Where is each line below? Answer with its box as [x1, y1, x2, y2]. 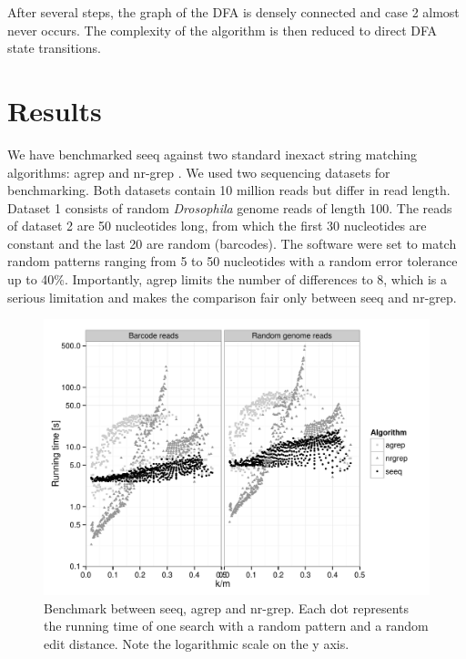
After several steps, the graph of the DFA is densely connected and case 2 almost [7, 3, 460, 21]
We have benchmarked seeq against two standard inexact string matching [7, 144, 417, 163]
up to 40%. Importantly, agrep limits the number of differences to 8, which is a [7, 270, 447, 289]
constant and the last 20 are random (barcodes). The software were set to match [7, 233, 457, 252]
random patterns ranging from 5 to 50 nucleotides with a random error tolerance [7, 252, 458, 271]
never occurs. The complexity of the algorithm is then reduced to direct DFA [7, 20, 438, 39]
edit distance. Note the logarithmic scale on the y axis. [44, 633, 349, 653]
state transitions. [7, 38, 101, 57]
